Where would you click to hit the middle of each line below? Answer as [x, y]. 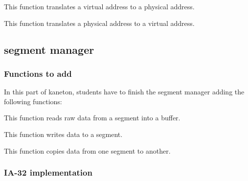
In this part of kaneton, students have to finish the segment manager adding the [124, 92]
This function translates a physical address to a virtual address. [99, 23]
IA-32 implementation [48, 172]
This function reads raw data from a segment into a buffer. [92, 118]
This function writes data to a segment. [63, 134]
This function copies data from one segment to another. [87, 150]
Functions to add [38, 73]
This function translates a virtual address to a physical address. [99, 6]
